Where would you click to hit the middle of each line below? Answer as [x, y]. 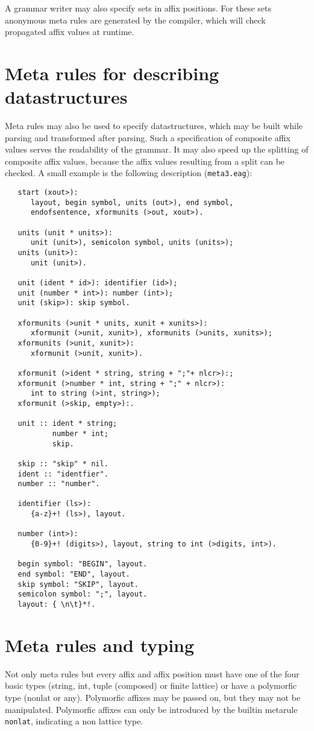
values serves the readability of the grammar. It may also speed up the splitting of [157, 149]
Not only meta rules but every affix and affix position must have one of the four [152, 673]
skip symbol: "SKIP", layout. [78, 584]
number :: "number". [59, 484]
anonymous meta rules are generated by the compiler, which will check [135, 20]
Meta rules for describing [112, 73]
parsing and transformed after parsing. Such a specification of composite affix [148, 137]
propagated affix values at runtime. [70, 32]
